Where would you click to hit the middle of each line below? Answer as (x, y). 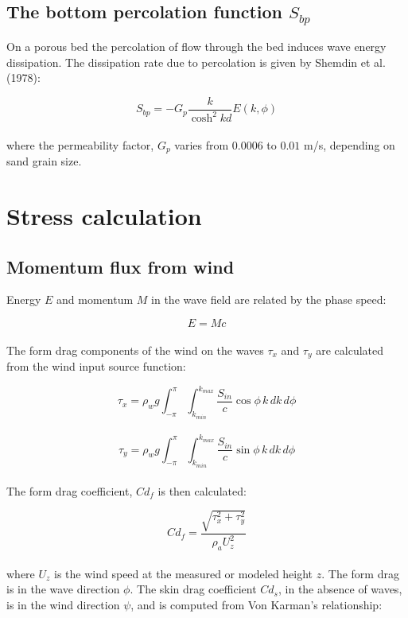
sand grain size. (44, 161)
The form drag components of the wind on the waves (135, 350)
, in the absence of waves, (340, 589)
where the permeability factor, (80, 144)
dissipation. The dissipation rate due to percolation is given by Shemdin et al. (196, 62)
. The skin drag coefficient (193, 589)
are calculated (350, 350)
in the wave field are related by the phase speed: (269, 299)
